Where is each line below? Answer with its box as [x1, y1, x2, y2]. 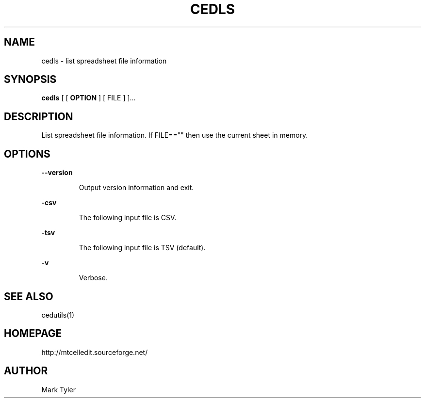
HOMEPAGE [4, 327, 62, 340]
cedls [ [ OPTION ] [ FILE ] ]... [41, 94, 136, 102]
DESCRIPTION [4, 110, 73, 123]
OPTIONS [4, 147, 50, 160]
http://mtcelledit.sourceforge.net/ [41, 348, 148, 356]
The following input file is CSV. [79, 213, 177, 222]
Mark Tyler [41, 385, 76, 394]
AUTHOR [4, 365, 48, 377]
